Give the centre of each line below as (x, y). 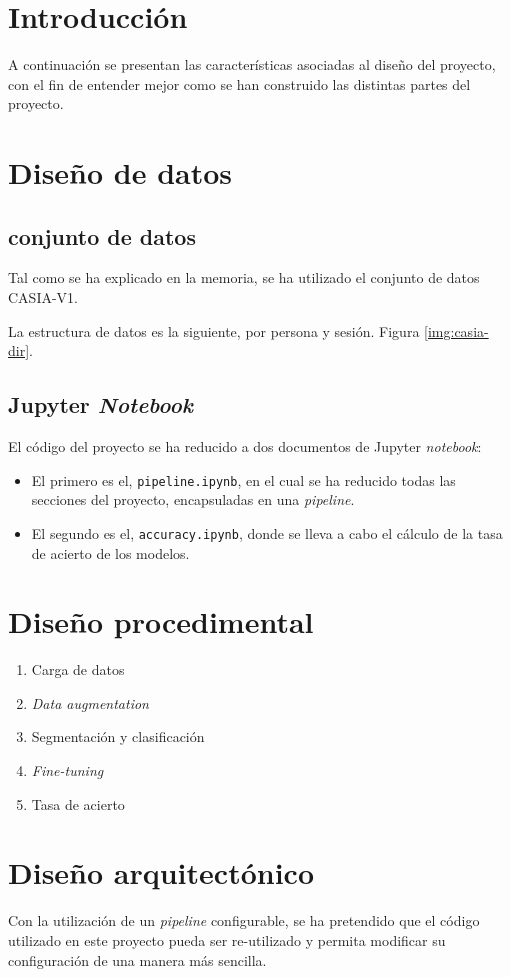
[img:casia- (456, 330)
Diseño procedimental (161, 621)
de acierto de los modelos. (110, 552)
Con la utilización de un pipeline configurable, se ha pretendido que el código (244, 920)
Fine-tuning (67, 770)
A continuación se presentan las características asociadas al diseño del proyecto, (252, 64)
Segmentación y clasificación (118, 736)
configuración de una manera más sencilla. (137, 959)
